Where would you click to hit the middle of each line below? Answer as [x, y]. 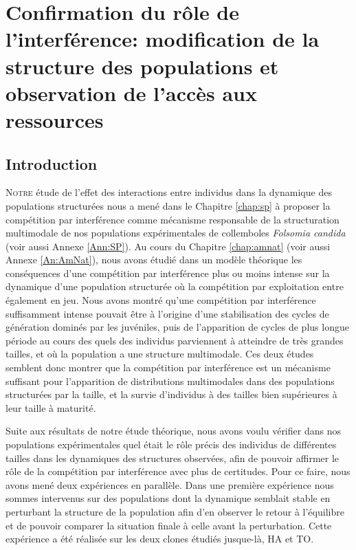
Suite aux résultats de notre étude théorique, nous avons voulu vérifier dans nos [173, 431]
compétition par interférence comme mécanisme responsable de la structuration [173, 219]
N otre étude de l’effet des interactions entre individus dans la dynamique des [169, 192]
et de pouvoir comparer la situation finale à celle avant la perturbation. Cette [169, 525]
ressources [55, 119]
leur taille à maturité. [51, 407]
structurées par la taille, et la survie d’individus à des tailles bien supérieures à [171, 394]
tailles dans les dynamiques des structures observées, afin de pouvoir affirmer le [173, 458]
